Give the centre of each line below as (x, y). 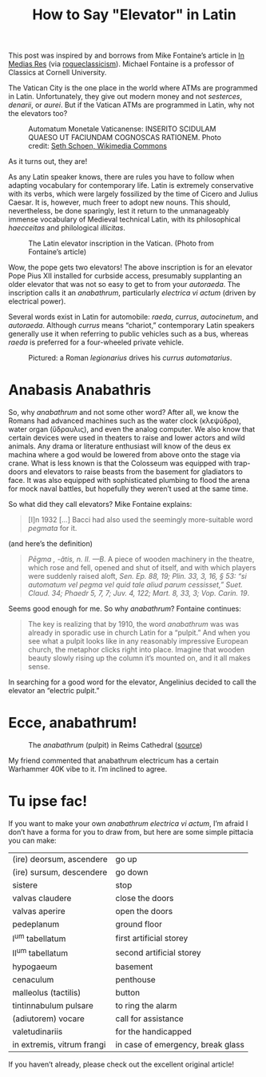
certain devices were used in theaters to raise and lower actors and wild (127, 438)
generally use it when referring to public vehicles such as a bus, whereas (129, 334)
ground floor (139, 924)
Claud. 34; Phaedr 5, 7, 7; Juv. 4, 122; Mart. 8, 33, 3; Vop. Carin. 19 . (139, 593)
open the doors (144, 911)
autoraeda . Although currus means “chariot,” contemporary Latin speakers (131, 325)
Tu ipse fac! (48, 802)
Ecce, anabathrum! (73, 723)
